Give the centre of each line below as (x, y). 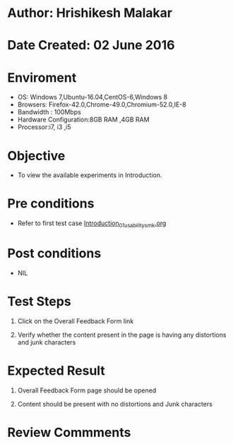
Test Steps (40, 302)
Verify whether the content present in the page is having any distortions (122, 335)
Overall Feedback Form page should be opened (87, 390)
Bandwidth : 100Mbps (49, 112)
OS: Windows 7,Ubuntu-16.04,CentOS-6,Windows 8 (92, 97)
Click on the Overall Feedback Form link (76, 321)
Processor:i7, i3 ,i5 (44, 127)
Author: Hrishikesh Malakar (90, 13)
